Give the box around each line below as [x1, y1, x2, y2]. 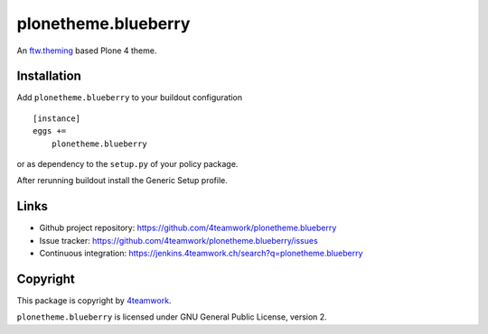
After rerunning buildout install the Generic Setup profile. [16, 175, 228, 186]
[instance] [33, 113, 81, 124]
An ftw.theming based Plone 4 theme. [16, 45, 157, 56]
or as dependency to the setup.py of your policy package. [16, 159, 239, 170]
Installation [16, 69, 81, 84]
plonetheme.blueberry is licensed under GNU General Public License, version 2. [16, 311, 327, 322]
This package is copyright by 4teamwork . [16, 295, 172, 306]
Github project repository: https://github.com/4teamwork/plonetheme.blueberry [39, 222, 337, 234]
